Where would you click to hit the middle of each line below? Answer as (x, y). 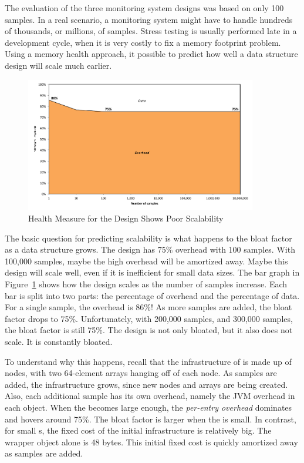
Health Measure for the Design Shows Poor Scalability (126, 218)
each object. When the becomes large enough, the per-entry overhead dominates (148, 407)
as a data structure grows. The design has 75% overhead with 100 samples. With (150, 249)
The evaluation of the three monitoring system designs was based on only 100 (144, 8)
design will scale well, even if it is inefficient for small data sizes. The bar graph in (152, 272)
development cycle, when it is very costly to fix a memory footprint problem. (143, 42)
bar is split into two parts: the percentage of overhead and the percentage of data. (152, 295)
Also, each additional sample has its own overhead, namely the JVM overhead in (150, 396)
